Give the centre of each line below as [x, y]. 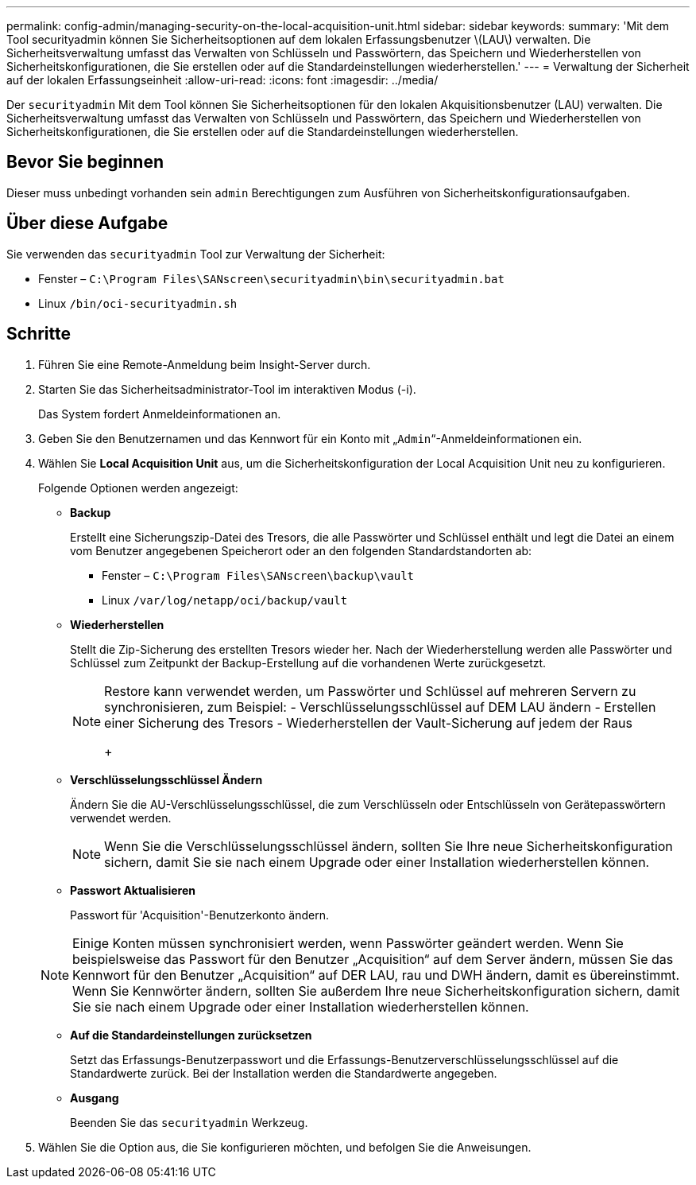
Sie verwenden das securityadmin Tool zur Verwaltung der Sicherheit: [196, 254]
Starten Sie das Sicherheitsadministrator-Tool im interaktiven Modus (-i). [227, 389]
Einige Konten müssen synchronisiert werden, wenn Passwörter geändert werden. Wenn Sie [348, 943]
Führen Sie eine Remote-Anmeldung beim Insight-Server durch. [205, 364]
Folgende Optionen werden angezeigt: [138, 488]
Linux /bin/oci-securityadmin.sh [138, 303]
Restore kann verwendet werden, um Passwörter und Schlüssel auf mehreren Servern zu [370, 691]
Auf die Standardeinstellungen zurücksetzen [191, 1035]
